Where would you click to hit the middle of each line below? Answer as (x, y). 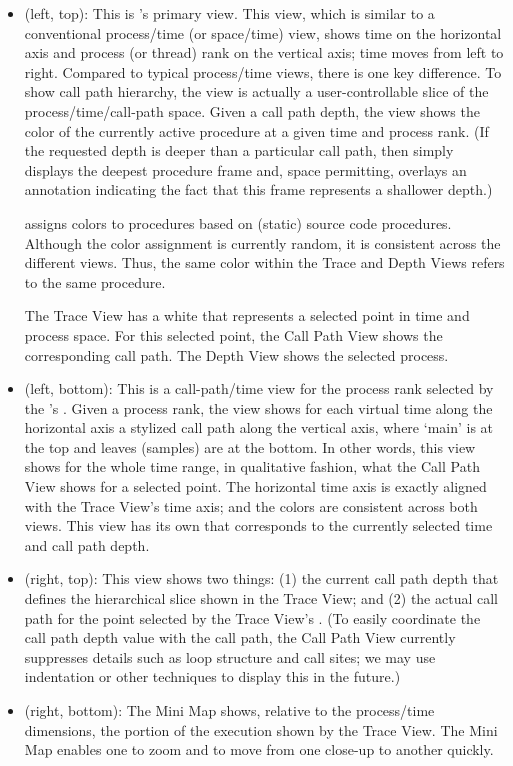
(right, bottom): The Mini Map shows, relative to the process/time (229, 710)
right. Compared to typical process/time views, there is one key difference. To (263, 71)
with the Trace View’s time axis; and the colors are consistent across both (251, 505)
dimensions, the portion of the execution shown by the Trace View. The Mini (261, 729)
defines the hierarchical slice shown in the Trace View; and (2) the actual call (261, 598)
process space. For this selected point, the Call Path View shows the (233, 334)
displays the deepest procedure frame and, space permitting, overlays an (245, 169)
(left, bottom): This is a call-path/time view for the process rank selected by (259, 388)
